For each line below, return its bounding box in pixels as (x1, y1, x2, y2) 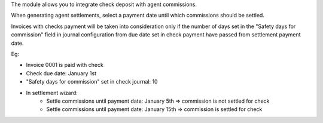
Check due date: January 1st (26, 69, 97, 77)
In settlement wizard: (26, 89, 78, 96)
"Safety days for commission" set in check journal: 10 (26, 78, 158, 85)
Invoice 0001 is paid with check (26, 61, 104, 69)
